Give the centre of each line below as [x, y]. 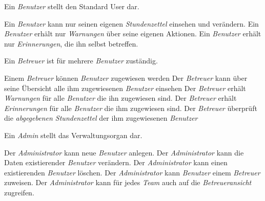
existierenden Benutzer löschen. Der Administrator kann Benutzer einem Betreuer [132, 172]
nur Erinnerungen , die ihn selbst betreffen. [71, 43]
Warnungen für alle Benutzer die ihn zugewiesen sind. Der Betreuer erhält [120, 98]
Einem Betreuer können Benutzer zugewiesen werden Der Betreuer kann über [126, 77]
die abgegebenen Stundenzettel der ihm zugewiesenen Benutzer [101, 118]
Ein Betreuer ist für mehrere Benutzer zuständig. [81, 61]
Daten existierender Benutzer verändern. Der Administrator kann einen [116, 162]
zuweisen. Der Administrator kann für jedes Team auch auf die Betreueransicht [128, 182]
